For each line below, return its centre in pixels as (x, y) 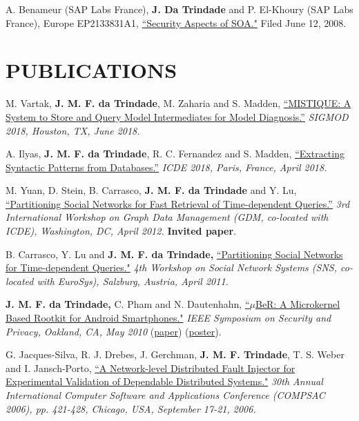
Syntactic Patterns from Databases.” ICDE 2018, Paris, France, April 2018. (166, 167)
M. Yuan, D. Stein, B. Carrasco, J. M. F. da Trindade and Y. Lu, (151, 190)
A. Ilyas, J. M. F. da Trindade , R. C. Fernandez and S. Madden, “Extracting (175, 154)
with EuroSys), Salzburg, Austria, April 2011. (133, 281)
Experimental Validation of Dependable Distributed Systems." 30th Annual (164, 381)
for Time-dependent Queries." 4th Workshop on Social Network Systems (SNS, (171, 267)
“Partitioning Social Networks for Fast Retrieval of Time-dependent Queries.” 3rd (178, 203)
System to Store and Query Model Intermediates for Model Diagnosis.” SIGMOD (177, 116)
